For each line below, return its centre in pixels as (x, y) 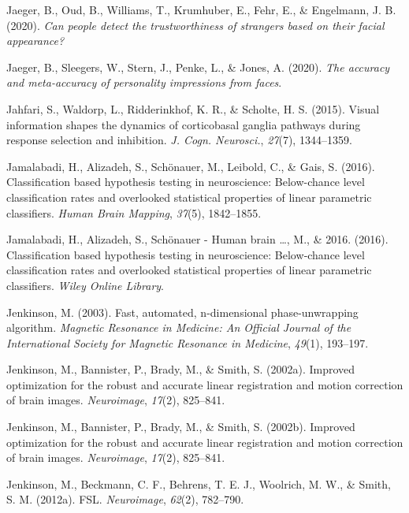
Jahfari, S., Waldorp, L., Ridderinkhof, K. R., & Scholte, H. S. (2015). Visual (193, 108)
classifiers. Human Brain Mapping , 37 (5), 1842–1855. (134, 212)
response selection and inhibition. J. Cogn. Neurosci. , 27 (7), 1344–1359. (179, 140)
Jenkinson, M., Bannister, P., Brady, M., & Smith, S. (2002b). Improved (181, 427)
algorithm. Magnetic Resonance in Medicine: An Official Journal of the (179, 327)
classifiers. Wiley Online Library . (86, 285)
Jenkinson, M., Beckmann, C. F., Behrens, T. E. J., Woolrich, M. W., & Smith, (199, 483)
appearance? (35, 41)
